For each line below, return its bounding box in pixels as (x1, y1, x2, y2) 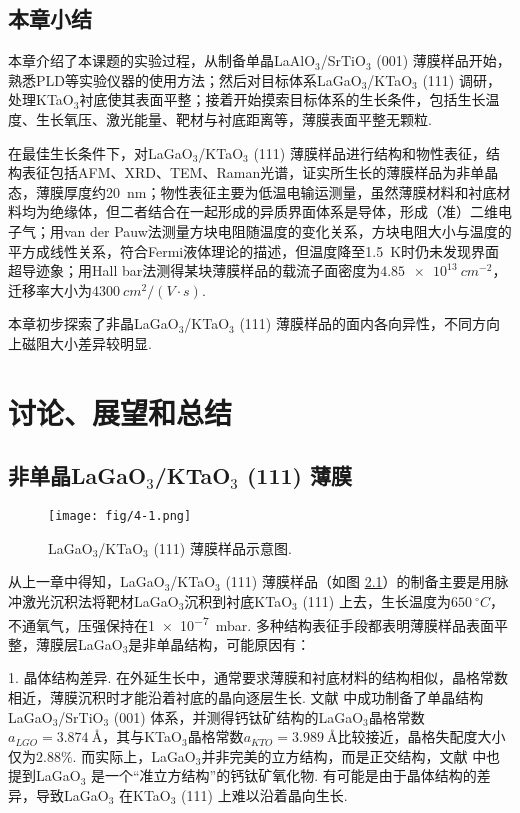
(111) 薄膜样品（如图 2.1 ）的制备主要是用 (225, 571, 495, 592)
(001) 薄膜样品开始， (376, 50, 511, 71)
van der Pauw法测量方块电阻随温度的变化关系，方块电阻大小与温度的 (63, 220, 512, 241)
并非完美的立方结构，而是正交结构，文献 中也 (201, 745, 501, 766)
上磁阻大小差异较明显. (8, 332, 152, 353)
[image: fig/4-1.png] (48, 509, 192, 524)
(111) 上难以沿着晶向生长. (181, 784, 348, 805)
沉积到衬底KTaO (184, 590, 293, 611)
